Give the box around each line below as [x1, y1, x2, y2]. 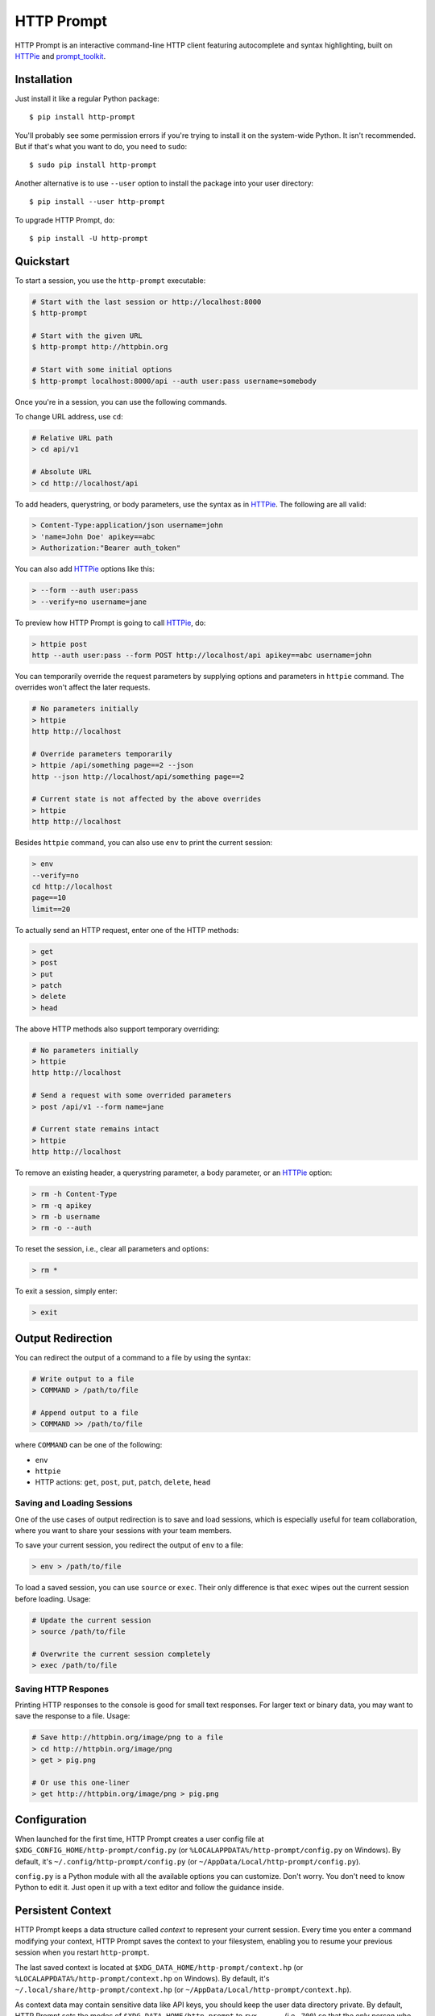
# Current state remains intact [31, 1125, 160, 1134]
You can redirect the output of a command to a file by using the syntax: [14, 1352, 251, 1362]
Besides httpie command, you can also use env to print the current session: [14, 838, 273, 848]
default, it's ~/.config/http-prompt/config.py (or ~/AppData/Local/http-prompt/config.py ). [14, 1856, 362, 1866]
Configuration [14, 1813, 87, 1826]
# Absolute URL [31, 468, 92, 477]
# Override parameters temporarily [31, 749, 172, 758]
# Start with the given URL [31, 331, 143, 340]
